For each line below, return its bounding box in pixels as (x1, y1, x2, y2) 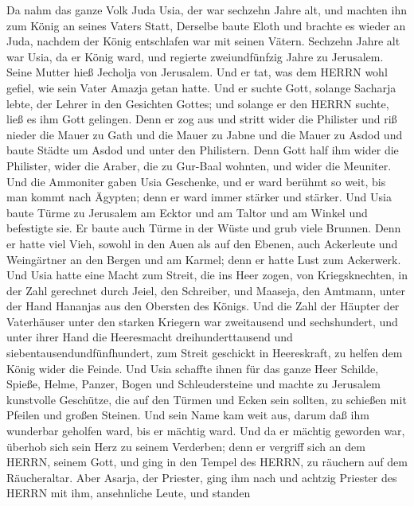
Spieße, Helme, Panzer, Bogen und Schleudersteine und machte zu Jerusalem (6, 376, 381, 392)
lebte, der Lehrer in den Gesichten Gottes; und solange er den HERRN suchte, (6, 95, 389, 111)
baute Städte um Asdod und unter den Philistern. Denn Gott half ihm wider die (6, 142, 399, 158)
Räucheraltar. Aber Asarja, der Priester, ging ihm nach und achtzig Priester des (6, 469, 397, 485)
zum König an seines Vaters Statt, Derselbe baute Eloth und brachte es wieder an (6, 17, 406, 33)
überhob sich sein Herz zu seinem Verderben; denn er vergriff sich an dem (6, 438, 365, 454)
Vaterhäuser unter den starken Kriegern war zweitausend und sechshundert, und (6, 313, 398, 329)
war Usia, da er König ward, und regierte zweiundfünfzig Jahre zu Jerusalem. (6, 48, 384, 64)
